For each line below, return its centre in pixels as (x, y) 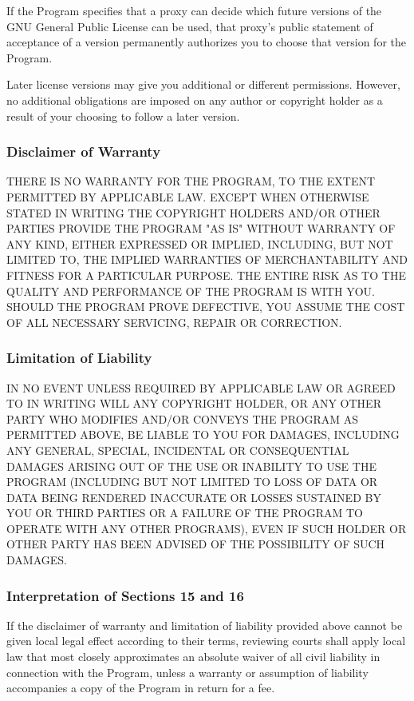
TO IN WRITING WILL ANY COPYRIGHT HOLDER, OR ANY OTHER (194, 403)
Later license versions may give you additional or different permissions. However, (203, 84)
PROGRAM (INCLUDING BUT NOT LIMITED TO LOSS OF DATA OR (192, 482)
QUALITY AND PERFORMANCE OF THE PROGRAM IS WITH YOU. (191, 291)
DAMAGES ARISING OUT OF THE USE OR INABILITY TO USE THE (191, 466)
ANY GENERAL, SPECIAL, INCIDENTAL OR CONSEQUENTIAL (178, 450)
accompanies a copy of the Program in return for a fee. (141, 688)
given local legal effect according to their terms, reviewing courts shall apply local (206, 641)
